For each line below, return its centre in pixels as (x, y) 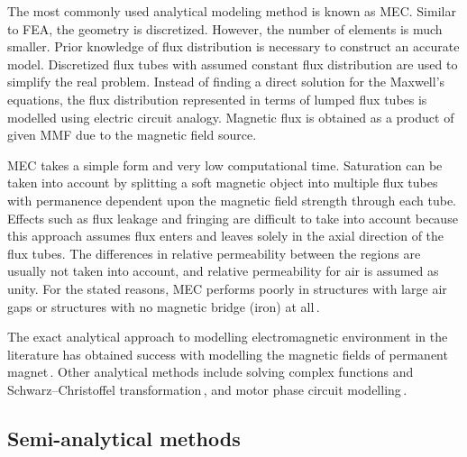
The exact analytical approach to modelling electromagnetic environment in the (228, 337)
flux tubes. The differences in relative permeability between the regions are (214, 253)
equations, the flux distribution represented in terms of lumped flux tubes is (217, 99)
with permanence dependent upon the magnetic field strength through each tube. (232, 200)
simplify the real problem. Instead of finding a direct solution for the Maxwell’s (226, 82)
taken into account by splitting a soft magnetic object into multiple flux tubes (223, 183)
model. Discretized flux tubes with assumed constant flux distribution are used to (233, 64)
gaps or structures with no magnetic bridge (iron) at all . (164, 306)
